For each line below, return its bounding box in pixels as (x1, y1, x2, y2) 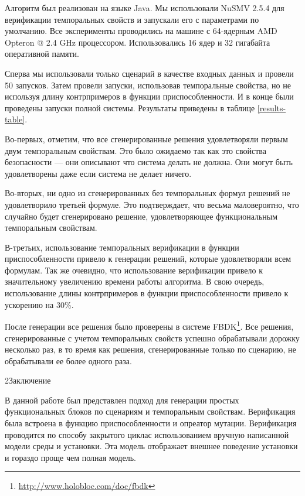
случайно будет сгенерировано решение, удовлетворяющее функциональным (5, 210, 278, 222)
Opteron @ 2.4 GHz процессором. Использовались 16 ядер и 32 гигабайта (5, 36, 270, 48)
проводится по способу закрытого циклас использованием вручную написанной (5, 428, 289, 440)
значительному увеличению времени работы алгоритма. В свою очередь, (5, 275, 265, 288)
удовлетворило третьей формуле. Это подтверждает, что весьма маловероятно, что (5, 198, 299, 210)
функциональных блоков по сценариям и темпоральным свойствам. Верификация (5, 405, 296, 418)
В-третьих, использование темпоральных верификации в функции (5, 241, 239, 253)
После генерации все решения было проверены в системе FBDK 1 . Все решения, (5, 319, 294, 332)
